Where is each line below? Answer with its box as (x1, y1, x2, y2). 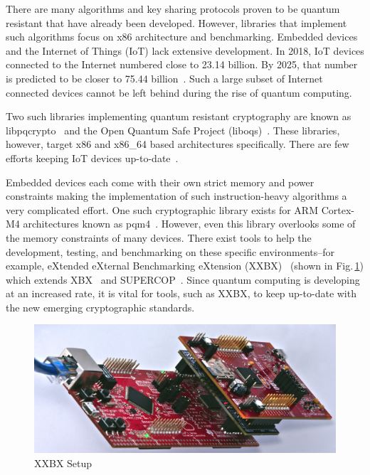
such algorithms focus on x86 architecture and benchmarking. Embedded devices (6, 29, 358, 44)
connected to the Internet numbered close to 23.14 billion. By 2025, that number (6, 57, 358, 72)
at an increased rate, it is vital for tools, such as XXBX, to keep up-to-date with (6, 286, 356, 301)
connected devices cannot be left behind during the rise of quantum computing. (6, 85, 352, 100)
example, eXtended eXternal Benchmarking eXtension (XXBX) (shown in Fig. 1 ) (6, 258, 364, 273)
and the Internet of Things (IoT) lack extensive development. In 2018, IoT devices (6, 43, 364, 58)
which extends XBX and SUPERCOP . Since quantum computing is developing (6, 272, 360, 287)
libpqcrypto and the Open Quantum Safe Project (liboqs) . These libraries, (6, 122, 340, 137)
